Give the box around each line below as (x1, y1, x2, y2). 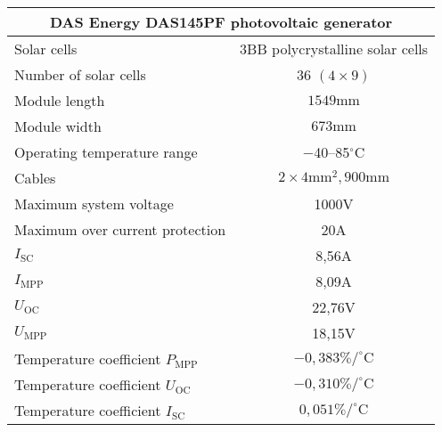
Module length (14, 90, 105, 110)
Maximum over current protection (14, 219, 226, 240)
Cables (14, 167, 56, 188)
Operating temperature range (14, 142, 198, 162)
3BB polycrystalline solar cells (240, 38, 429, 59)
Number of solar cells (14, 64, 146, 85)
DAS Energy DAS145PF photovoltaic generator (49, 12, 393, 32)
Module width (14, 116, 102, 136)
